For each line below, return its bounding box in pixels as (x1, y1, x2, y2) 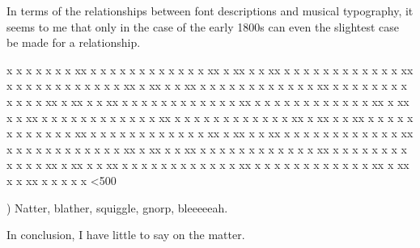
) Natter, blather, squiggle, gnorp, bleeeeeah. (6, 199, 228, 216)
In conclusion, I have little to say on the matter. (6, 226, 245, 243)
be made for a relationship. (6, 34, 141, 51)
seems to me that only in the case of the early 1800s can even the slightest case (6, 18, 400, 35)
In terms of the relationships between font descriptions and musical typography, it (6, 2, 414, 19)
